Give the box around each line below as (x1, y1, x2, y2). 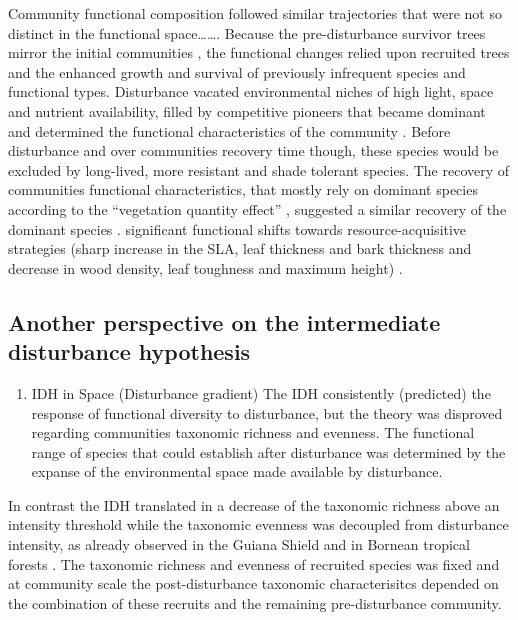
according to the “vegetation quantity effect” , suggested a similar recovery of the (8, 198, 507, 219)
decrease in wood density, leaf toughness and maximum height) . (8, 257, 403, 278)
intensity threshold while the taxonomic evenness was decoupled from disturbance (8, 514, 509, 535)
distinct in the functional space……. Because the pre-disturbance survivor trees (8, 22, 486, 43)
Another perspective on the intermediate (8, 306, 441, 337)
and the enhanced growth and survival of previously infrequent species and (8, 61, 466, 82)
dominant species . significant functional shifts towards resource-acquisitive (8, 218, 467, 239)
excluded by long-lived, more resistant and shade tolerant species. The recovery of (8, 159, 510, 180)
